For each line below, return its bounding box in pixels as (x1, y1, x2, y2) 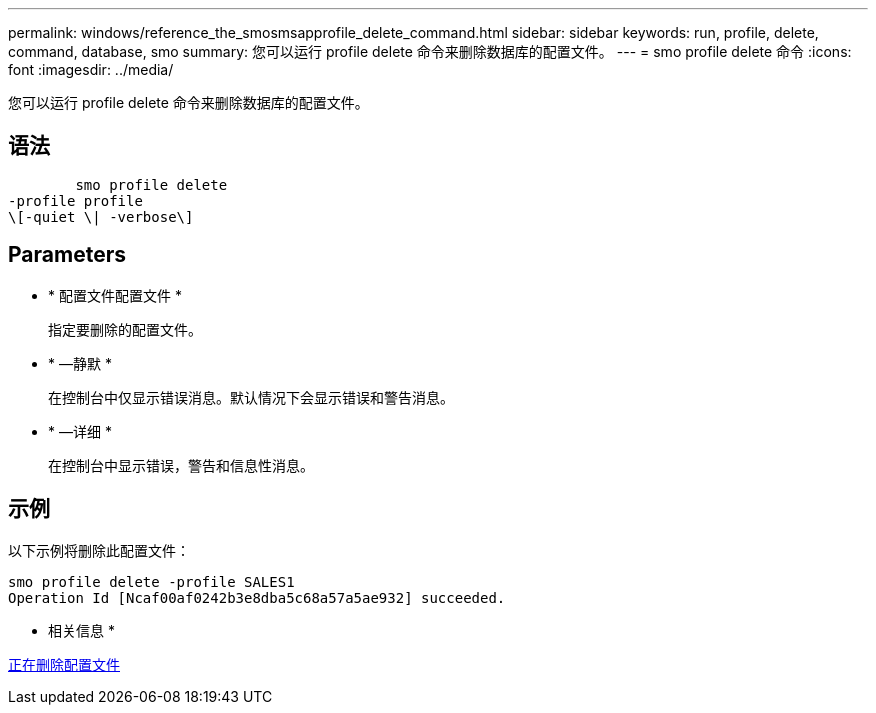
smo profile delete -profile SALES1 (8, 573, 295, 590)
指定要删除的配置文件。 (48, 320, 202, 338)
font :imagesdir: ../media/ (8, 61, 174, 78)
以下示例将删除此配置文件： (8, 541, 190, 559)
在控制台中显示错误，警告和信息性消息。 (48, 456, 314, 474)
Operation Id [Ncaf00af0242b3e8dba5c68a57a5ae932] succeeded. (8, 589, 506, 606)
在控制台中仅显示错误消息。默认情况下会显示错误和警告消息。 (48, 388, 454, 406)
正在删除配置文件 (8, 655, 120, 673)
